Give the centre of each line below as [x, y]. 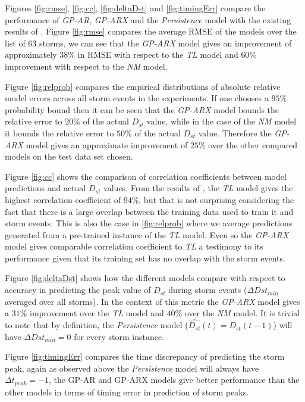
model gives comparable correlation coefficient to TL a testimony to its [134, 246]
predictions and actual [45, 188]
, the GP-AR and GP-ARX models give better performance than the [174, 380]
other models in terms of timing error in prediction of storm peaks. [127, 392]
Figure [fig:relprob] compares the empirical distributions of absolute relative [143, 86]
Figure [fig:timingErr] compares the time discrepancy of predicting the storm [145, 356]
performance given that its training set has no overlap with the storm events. [145, 258]
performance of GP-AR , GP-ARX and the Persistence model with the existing [148, 19]
